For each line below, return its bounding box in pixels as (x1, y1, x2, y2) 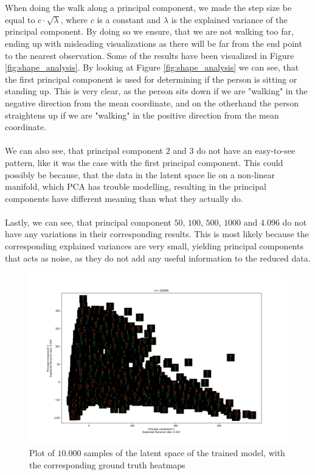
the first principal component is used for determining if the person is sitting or (5, 72, 297, 85)
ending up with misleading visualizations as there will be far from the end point (5, 36, 302, 49)
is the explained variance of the (171, 13, 288, 26)
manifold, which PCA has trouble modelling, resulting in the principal (5, 180, 266, 193)
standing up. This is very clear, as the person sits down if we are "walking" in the (5, 85, 308, 97)
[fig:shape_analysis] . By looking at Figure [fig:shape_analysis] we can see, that (5, 61, 299, 74)
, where (60, 13, 88, 26)
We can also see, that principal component (5, 144, 163, 157)
